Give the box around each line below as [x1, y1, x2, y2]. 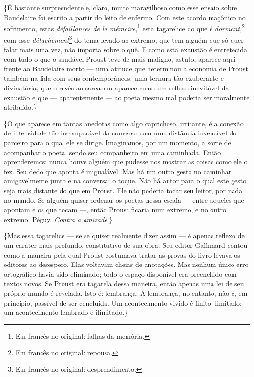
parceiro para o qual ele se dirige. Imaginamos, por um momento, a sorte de [4, 137, 231, 148]
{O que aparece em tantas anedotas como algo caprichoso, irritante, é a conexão [4, 118, 244, 128]
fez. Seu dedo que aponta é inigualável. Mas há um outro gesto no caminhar [4, 166, 232, 176]
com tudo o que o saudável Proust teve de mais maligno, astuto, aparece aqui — [4, 54, 245, 64]
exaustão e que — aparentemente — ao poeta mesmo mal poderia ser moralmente [4, 92, 250, 102]
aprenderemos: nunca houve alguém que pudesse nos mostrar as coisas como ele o [4, 156, 248, 167]
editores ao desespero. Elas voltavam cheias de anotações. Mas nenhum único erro [4, 259, 249, 269]
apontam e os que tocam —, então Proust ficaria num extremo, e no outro [4, 204, 227, 215]
